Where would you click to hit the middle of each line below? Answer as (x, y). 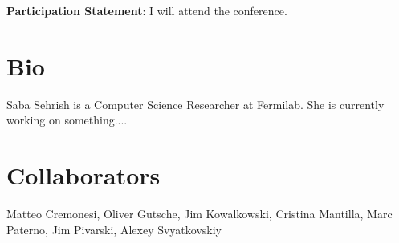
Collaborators (83, 175)
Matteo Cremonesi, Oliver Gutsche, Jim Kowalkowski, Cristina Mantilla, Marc (199, 214)
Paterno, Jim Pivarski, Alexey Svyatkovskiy (114, 229)
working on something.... (67, 120)
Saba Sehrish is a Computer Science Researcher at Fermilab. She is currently (195, 104)
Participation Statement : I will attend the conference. (147, 10)
